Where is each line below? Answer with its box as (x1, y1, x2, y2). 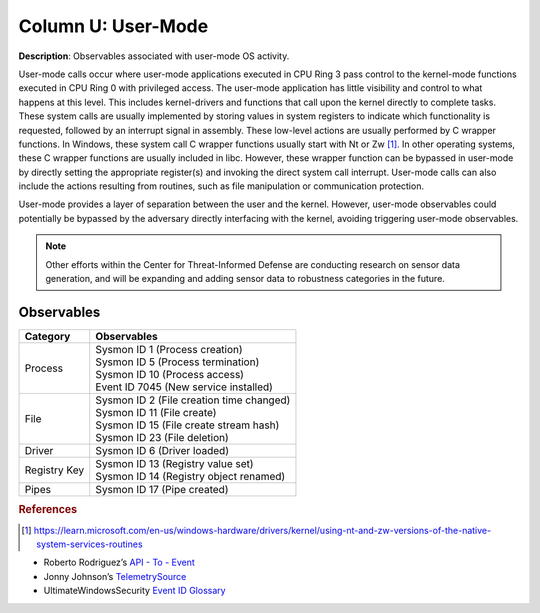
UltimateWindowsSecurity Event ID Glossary (43, 585, 226, 597)
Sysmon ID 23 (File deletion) (95, 430, 229, 444)
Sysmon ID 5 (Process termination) (95, 355, 260, 369)
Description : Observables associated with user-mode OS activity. (18, 50, 290, 62)
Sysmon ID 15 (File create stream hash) (95, 418, 280, 432)
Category (24, 329, 71, 343)
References (18, 503, 78, 517)
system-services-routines (36, 538, 144, 550)
